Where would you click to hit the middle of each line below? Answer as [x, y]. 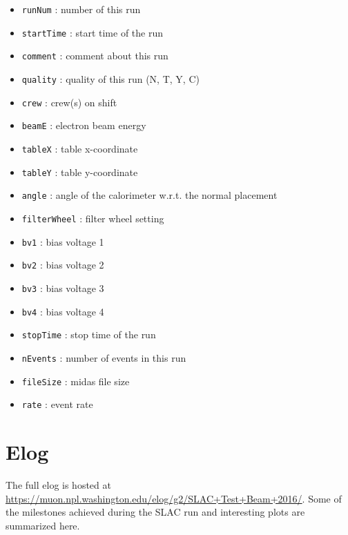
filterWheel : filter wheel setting [93, 218]
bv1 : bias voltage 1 [63, 241]
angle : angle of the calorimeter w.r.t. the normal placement [149, 195]
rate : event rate [57, 404]
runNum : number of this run [81, 9]
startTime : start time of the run [92, 32]
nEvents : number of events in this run [104, 357]
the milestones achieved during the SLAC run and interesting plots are [155, 512]
